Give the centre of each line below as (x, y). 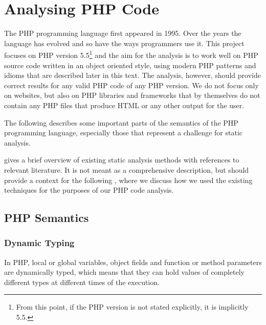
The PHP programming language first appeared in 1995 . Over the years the (123, 33)
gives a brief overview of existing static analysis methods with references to (122, 160)
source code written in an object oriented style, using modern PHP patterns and (130, 65)
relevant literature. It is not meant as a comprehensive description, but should (127, 169)
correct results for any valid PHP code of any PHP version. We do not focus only (131, 85)
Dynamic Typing (39, 243)
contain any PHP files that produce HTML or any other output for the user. (124, 105)
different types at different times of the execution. (82, 282)
